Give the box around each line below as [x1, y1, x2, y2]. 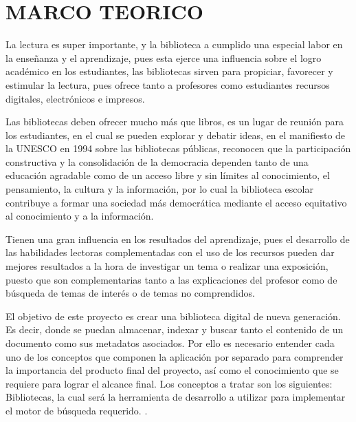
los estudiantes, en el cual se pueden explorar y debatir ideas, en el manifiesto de [5, 127, 346, 142]
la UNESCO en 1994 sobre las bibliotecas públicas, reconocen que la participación [5, 141, 351, 156]
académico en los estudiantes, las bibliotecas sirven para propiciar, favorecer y [5, 64, 333, 78]
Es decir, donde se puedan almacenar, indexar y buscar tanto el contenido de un [5, 322, 344, 337]
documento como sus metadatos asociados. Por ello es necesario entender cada [5, 336, 335, 350]
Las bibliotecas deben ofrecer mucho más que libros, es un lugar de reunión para [5, 114, 344, 129]
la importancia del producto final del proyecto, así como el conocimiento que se [5, 363, 339, 377]
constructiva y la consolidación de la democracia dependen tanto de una [5, 154, 309, 169]
